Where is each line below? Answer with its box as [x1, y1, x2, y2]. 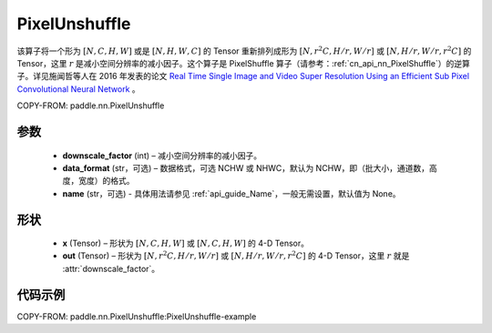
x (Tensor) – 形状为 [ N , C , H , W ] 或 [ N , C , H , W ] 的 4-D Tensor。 [62, 237, 310, 249]
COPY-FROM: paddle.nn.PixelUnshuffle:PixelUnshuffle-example [16, 310, 257, 322]
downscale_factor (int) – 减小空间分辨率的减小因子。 [62, 150, 262, 161]
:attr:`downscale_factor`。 [62, 263, 160, 274]
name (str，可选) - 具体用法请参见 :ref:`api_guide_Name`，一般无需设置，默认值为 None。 [62, 187, 401, 199]
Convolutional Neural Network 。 [16, 83, 140, 95]
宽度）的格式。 [77, 176, 135, 187]
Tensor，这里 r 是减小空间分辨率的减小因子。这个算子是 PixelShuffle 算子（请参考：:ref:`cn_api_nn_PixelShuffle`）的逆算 [16, 57, 471, 68]
